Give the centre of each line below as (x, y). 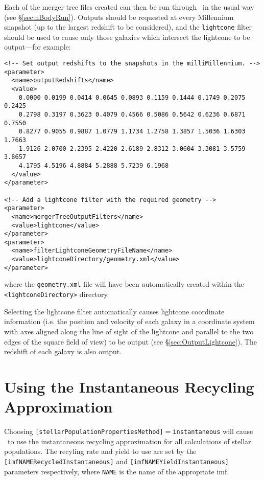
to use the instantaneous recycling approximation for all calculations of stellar (129, 441)
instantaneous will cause (213, 431)
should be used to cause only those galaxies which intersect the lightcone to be (127, 37)
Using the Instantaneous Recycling (129, 386)
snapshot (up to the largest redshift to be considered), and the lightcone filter (128, 27)
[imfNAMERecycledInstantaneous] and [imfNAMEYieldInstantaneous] (116, 461)
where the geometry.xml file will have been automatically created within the (124, 284)
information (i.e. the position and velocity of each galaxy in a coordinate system (129, 321)
